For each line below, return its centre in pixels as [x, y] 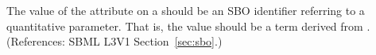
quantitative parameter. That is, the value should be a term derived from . [188, 26]
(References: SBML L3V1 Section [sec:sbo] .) [114, 41]
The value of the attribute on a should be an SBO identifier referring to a [186, 10]
